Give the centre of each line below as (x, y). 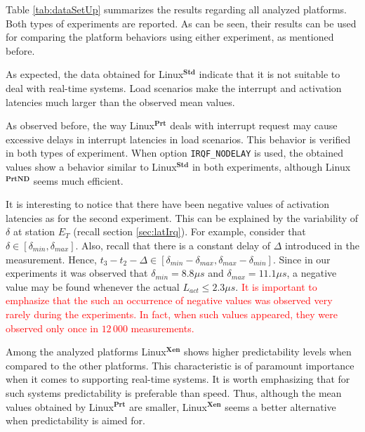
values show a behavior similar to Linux (91, 166)
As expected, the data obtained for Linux (95, 74)
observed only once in (52, 328)
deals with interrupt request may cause (254, 125)
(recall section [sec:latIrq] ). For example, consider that (190, 231)
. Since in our (301, 259)
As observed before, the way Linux (80, 125)
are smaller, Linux (168, 406)
